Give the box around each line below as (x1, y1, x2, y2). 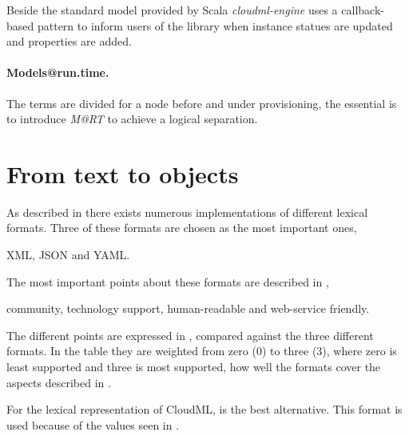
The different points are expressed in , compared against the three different (6, 326, 374, 343)
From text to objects (6, 157, 239, 190)
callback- (341, 2, 384, 18)
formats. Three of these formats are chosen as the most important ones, (6, 219, 357, 236)
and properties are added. (6, 33, 132, 50)
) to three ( (261, 342, 317, 359)
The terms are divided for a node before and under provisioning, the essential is (6, 94, 397, 111)
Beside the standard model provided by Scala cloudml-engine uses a (6, 2, 338, 18)
